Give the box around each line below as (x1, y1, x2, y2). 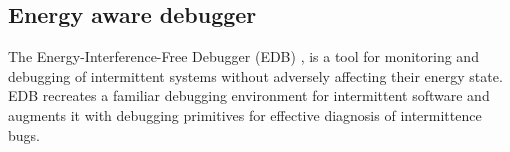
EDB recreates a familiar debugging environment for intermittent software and (8, 85, 490, 106)
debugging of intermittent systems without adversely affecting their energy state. (8, 65, 503, 86)
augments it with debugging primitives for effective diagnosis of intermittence (8, 104, 482, 125)
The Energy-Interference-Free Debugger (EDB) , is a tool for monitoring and (8, 46, 479, 67)
